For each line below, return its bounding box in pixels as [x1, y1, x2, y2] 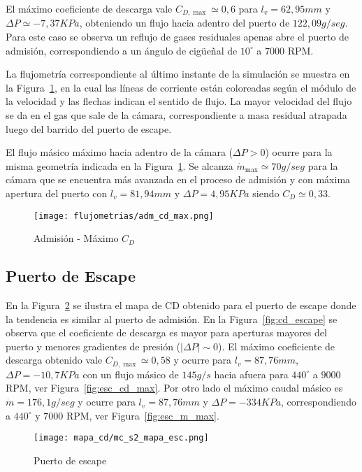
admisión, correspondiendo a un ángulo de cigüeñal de [6, 43, 238, 57]
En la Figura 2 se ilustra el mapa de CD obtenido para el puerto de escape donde [6, 298, 356, 313]
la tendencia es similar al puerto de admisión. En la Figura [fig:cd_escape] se [6, 311, 338, 326]
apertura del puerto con [6, 185, 108, 200]
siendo [252, 185, 280, 200]
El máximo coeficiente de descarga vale [6, 1, 173, 15]
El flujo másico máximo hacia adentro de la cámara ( [6, 145, 233, 159]
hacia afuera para [214, 366, 289, 381]
